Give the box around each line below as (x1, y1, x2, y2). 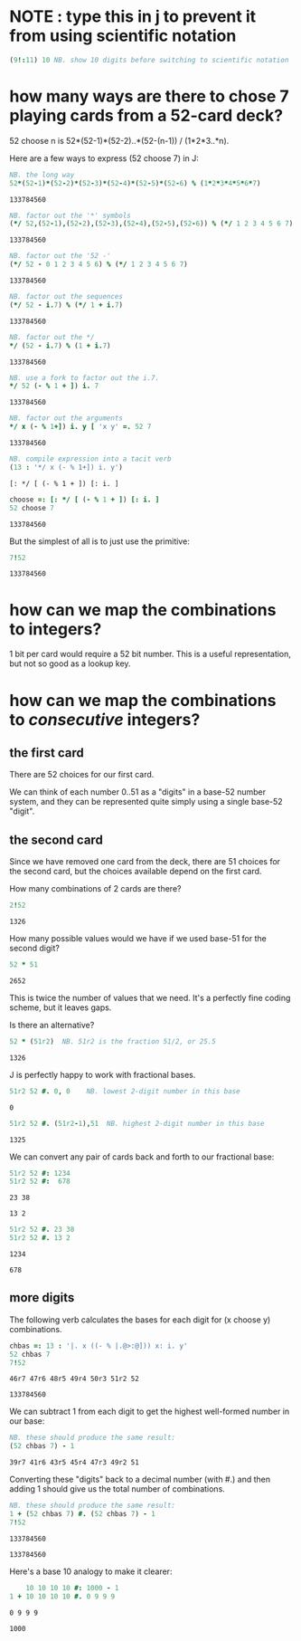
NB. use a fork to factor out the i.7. (9, 373, 160, 382)
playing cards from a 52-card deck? (9, 106, 283, 126)
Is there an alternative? (9, 1019, 95, 1030)
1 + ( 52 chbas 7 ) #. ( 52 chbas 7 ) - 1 (9, 1510, 155, 1519)
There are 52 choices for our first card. (9, 769, 155, 780)
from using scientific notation (9, 25, 237, 46)
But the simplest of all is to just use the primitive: (9, 536, 190, 547)
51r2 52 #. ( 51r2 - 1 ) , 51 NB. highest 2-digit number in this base (9, 1119, 265, 1128)
